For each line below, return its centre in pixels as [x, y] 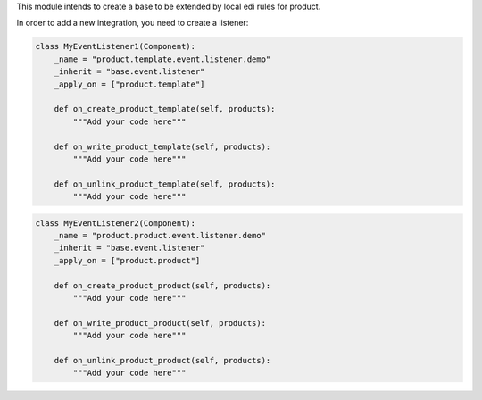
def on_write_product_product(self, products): [160, 323]
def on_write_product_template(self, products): [162, 146]
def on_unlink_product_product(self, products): [162, 360]
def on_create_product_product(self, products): [162, 285]
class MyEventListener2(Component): [116, 223]
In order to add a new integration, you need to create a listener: [133, 23]
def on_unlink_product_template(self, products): [165, 184]
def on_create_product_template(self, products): [165, 109]
